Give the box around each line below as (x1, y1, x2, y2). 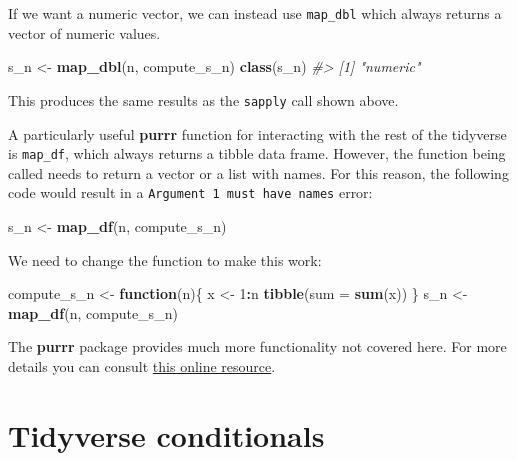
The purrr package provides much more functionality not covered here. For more (8, 336, 507, 357)
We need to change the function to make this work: (8, 249, 322, 270)
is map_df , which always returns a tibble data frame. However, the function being (8, 143, 506, 164)
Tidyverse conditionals (8, 414, 325, 455)
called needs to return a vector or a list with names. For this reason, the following (8, 162, 509, 183)
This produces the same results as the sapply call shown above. (8, 89, 399, 110)
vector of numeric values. (8, 22, 161, 43)
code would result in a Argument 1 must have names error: (8, 182, 373, 203)
